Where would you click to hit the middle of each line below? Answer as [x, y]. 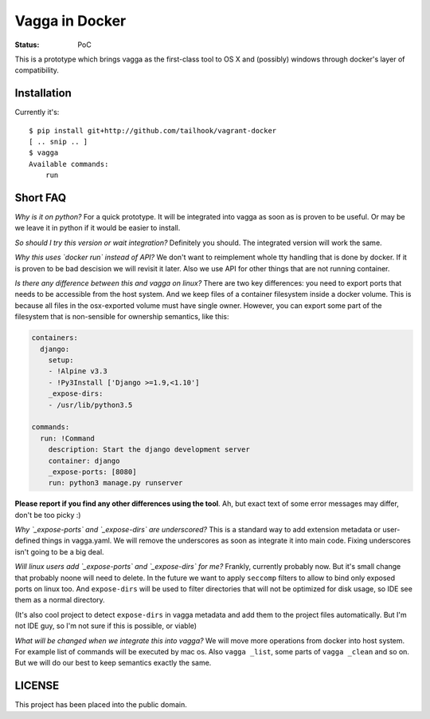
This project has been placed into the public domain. [101, 705]
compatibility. [37, 70]
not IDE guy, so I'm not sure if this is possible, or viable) [106, 626]
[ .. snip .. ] [59, 142]
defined [27, 541]
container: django [84, 460]
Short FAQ [41, 198]
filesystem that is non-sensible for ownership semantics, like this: [122, 317]
